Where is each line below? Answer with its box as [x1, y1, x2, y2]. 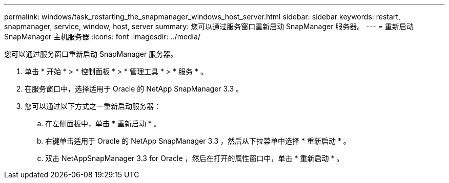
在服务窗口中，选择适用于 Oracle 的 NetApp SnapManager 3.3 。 [25, 84, 243, 93]
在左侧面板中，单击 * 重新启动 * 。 [45, 119, 161, 128]
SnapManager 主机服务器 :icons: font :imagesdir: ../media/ [4, 32, 200, 41]
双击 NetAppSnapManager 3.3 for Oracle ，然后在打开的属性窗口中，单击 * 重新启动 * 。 [45, 154, 344, 163]
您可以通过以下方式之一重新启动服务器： [25, 102, 161, 110]
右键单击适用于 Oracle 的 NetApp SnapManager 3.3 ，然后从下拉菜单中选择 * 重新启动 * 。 [45, 136, 351, 145]
